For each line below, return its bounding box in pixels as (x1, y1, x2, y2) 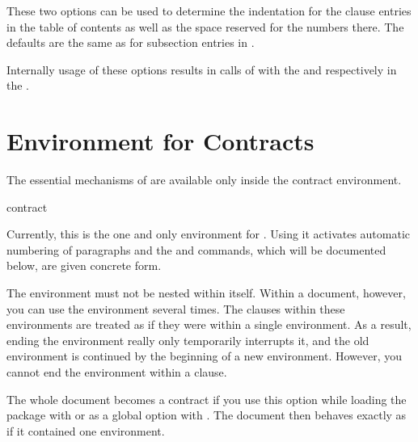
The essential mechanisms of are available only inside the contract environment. (6, 171, 402, 188)
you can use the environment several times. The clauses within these (6, 300, 345, 317)
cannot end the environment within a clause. (6, 364, 227, 381)
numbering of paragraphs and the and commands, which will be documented (6, 241, 386, 258)
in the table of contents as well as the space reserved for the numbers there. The (6, 18, 404, 35)
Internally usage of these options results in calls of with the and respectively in (6, 61, 397, 78)
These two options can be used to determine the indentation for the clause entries (6, 2, 412, 19)
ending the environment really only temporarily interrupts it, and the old (6, 331, 369, 348)
